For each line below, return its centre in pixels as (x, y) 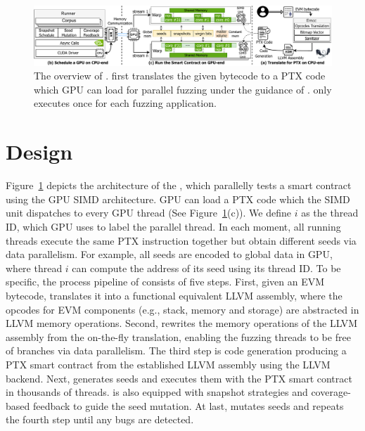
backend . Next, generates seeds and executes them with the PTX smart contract (179, 378)
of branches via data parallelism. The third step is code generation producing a (176, 350)
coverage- (331, 392)
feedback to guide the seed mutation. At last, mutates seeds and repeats (188, 405)
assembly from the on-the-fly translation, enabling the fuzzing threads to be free (178, 336)
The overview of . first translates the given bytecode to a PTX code (180, 76)
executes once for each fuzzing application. (125, 103)
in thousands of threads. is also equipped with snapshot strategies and (157, 392)
